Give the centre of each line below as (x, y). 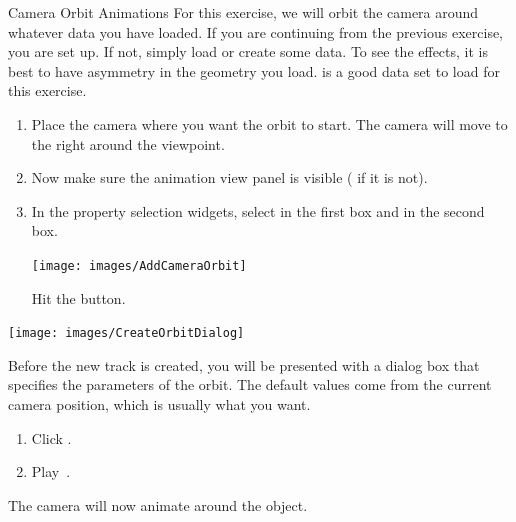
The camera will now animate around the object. (158, 504)
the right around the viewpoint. (128, 143)
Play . (51, 471)
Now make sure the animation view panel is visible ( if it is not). (229, 177)
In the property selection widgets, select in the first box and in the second (258, 210)
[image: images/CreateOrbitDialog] (126, 333)
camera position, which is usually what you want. (159, 404)
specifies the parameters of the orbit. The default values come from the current (250, 384)
